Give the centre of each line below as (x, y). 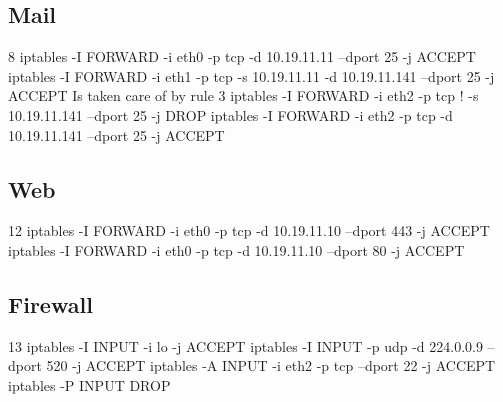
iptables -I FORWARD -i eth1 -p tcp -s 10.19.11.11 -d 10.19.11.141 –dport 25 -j (251, 75)
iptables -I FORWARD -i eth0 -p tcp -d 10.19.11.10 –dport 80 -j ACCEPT (236, 249)
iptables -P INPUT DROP (89, 384)
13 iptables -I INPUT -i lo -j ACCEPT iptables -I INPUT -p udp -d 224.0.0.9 (245, 345)
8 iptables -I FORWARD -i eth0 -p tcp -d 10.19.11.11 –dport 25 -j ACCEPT (242, 56)
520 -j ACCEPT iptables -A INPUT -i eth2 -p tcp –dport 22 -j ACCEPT (271, 365)
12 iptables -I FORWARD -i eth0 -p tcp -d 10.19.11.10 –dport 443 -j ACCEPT (249, 230)
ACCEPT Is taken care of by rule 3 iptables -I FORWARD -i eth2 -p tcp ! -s (243, 95)
